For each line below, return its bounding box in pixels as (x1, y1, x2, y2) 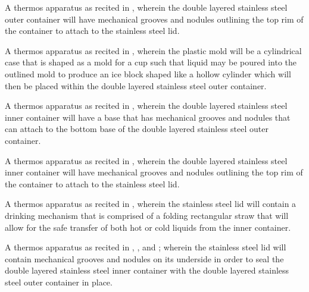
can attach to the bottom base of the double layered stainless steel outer (5, 123, 269, 135)
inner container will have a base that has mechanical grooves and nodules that (5, 111, 291, 123)
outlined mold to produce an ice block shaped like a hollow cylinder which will (5, 67, 291, 80)
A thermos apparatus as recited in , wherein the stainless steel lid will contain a (5, 197, 296, 210)
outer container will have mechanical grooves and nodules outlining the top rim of (5, 12, 304, 25)
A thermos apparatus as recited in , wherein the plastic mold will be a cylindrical (5, 44, 302, 56)
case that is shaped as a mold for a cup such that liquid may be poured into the (5, 56, 297, 68)
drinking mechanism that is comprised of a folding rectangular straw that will (5, 209, 289, 221)
